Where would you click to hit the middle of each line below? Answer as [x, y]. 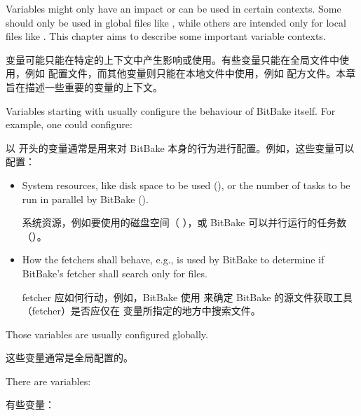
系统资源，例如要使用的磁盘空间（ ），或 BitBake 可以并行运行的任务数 [184, 222]
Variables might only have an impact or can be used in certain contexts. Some [173, 8]
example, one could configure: [69, 124]
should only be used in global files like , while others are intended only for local [176, 22]
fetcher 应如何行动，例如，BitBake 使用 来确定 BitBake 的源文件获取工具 [188, 297]
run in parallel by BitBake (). [85, 199]
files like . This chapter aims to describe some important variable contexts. [166, 36]
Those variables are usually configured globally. [107, 334]
